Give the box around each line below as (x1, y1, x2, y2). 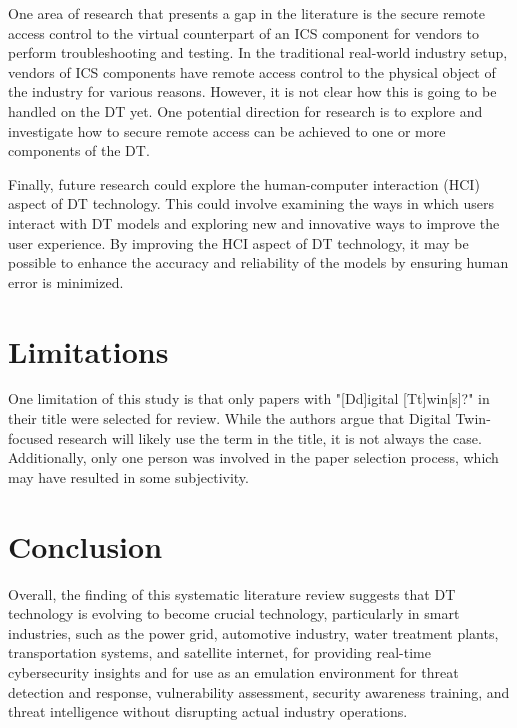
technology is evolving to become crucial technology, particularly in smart (8, 603, 460, 624)
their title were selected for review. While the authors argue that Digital (8, 408, 451, 429)
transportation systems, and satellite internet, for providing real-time (8, 642, 431, 663)
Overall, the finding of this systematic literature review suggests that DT (8, 583, 456, 604)
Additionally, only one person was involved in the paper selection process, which (8, 447, 499, 468)
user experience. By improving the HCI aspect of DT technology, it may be (8, 232, 469, 253)
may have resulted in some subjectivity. (8, 466, 249, 487)
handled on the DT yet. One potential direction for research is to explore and (8, 100, 483, 121)
